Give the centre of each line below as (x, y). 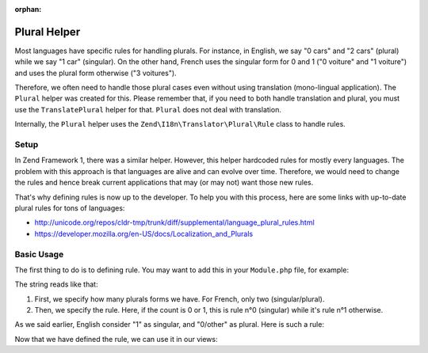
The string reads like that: (56, 284)
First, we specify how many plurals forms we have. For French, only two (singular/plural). (180, 299)
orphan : (28, 9)
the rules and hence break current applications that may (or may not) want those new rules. (164, 183)
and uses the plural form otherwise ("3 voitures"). (96, 73)
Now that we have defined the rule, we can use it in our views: (116, 339)
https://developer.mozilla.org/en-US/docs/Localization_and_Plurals (144, 233)
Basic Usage (39, 254)
